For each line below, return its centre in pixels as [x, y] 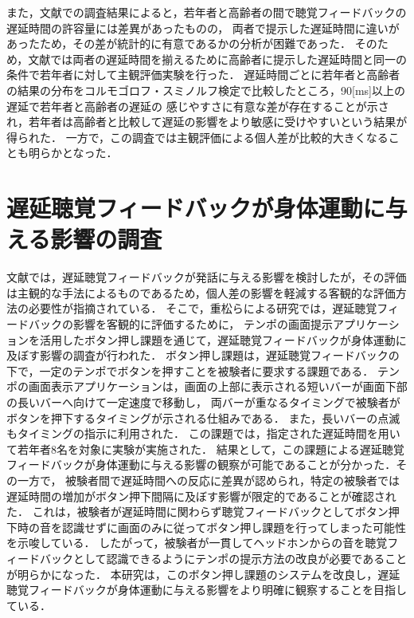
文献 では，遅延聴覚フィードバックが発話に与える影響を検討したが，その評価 [207, 277]
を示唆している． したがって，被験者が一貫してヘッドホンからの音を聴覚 [197, 543]
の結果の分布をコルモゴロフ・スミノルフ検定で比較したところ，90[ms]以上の [206, 90]
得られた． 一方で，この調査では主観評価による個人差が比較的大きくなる [197, 137]
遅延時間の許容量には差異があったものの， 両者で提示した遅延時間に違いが [203, 28]
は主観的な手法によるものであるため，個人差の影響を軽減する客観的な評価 [201, 292]
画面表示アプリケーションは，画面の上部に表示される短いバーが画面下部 [218, 386]
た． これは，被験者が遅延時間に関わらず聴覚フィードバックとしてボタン [197, 512]
